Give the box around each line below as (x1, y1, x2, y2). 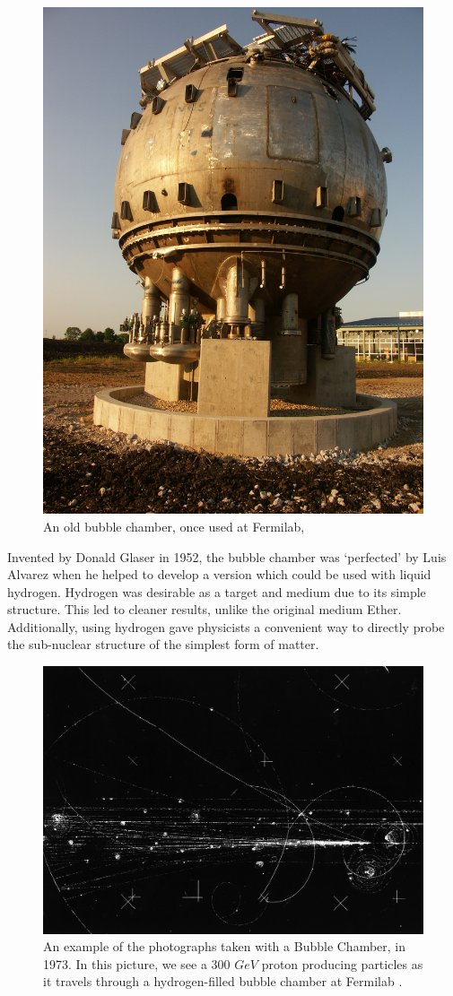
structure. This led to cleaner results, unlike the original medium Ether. (7, 600, 402, 619)
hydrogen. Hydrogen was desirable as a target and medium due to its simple (7, 582, 426, 601)
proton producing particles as (261, 954, 423, 973)
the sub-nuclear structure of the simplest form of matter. (7, 635, 319, 654)
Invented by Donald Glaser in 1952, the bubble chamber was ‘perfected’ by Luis (7, 547, 447, 566)
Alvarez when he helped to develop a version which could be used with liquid (7, 565, 431, 584)
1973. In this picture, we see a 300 (43, 954, 231, 973)
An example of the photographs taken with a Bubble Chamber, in (43, 937, 406, 956)
